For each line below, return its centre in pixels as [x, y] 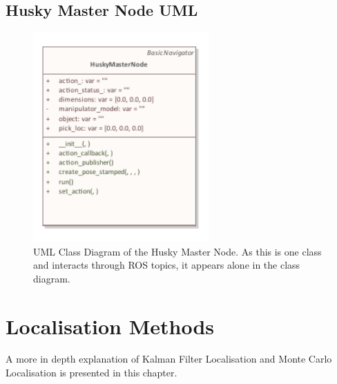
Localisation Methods [110, 326]
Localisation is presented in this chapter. [92, 373]
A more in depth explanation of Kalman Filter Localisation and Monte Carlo [169, 359]
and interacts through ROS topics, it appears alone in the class [167, 265]
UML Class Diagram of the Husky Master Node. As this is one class [177, 251]
